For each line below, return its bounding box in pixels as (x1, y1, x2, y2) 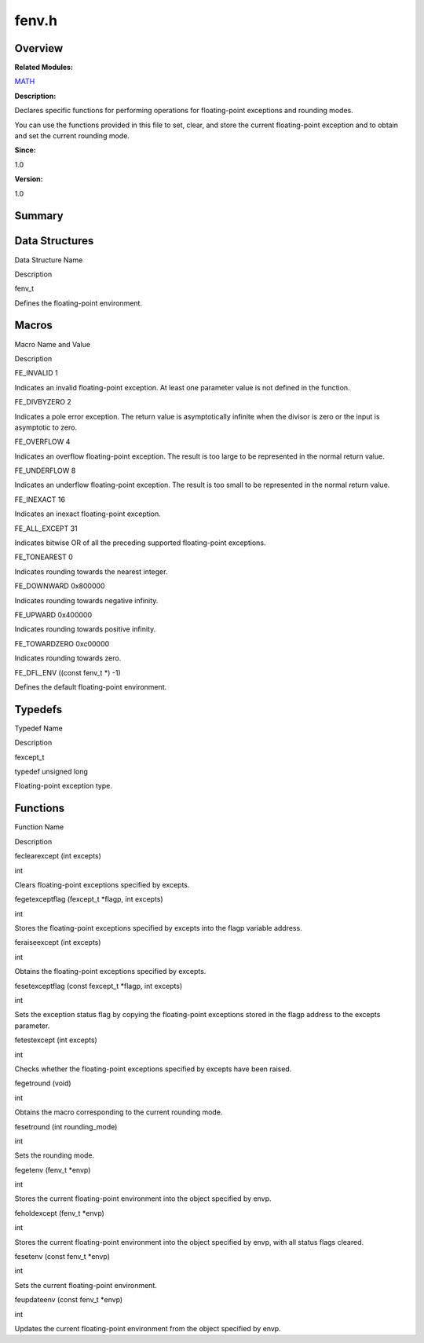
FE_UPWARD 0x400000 (14, 610, 93, 620)
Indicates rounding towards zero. (14, 653, 122, 663)
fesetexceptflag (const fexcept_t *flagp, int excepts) (14, 981, 183, 990)
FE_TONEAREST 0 (14, 552, 74, 562)
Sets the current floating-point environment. (14, 1280, 157, 1290)
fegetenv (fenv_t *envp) (14, 1165, 91, 1174)
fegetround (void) (14, 1078, 71, 1088)
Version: (14, 174, 43, 184)
